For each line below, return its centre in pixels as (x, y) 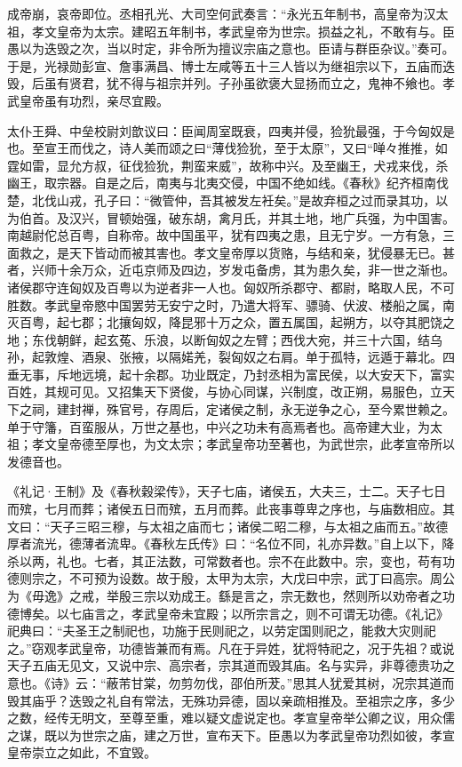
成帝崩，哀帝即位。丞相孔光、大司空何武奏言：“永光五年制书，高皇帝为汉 (222, 13)
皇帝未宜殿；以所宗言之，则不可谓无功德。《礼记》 (302, 613)
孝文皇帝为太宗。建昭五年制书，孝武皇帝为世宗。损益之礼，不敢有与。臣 (243, 31)
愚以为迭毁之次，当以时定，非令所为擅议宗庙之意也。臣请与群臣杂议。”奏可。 (231, 48)
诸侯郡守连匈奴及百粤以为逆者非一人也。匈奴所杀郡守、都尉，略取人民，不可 (231, 287)
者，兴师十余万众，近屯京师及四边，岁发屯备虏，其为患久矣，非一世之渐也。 (231, 270)
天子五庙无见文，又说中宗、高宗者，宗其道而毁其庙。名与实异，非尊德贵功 (225, 665)
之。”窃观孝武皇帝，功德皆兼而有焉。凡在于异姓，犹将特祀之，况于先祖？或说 (231, 647)
